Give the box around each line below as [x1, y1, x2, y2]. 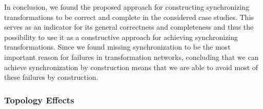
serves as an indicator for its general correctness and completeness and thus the [4, 21, 254, 32]
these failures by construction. [4, 72, 98, 82]
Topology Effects [4, 93, 74, 106]
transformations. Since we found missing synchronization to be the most [4, 41, 231, 52]
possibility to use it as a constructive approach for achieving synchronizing [4, 31, 238, 42]
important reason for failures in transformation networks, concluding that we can [4, 51, 259, 62]
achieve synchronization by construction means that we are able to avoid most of [4, 61, 258, 72]
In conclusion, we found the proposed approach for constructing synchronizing [4, 2, 250, 12]
